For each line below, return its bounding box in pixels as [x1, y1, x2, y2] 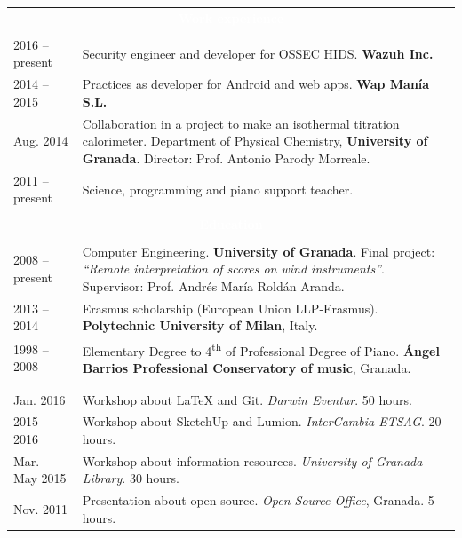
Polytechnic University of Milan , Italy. [82, 316, 318, 335]
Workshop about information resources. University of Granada [82, 451, 423, 470]
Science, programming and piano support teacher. [82, 179, 354, 198]
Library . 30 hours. [82, 469, 180, 487]
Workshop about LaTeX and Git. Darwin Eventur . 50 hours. [82, 390, 412, 408]
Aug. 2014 [13, 131, 68, 150]
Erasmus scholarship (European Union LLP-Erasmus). [82, 298, 378, 317]
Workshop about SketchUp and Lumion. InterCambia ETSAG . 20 [82, 412, 442, 431]
